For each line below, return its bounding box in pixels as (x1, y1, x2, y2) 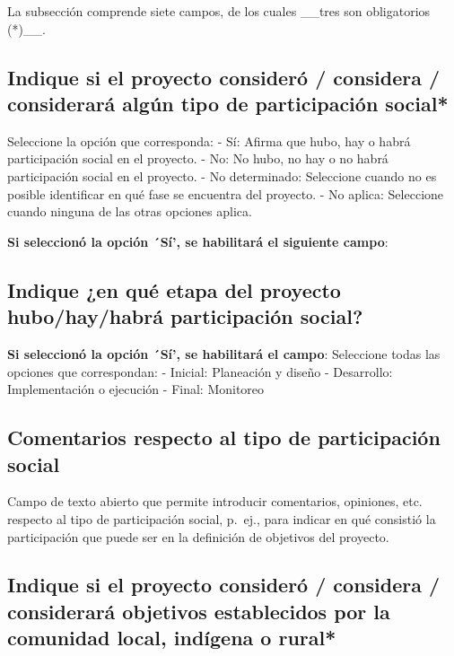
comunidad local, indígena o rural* (7, 624, 336, 652)
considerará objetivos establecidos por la (7, 597, 390, 625)
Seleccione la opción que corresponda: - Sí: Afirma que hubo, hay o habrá (7, 131, 411, 150)
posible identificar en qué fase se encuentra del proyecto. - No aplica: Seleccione (7, 184, 444, 203)
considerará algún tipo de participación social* (7, 89, 449, 117)
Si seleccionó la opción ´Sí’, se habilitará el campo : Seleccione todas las (7, 344, 441, 363)
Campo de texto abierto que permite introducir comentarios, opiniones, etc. (7, 492, 423, 511)
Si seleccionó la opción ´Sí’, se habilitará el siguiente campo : (7, 232, 389, 250)
